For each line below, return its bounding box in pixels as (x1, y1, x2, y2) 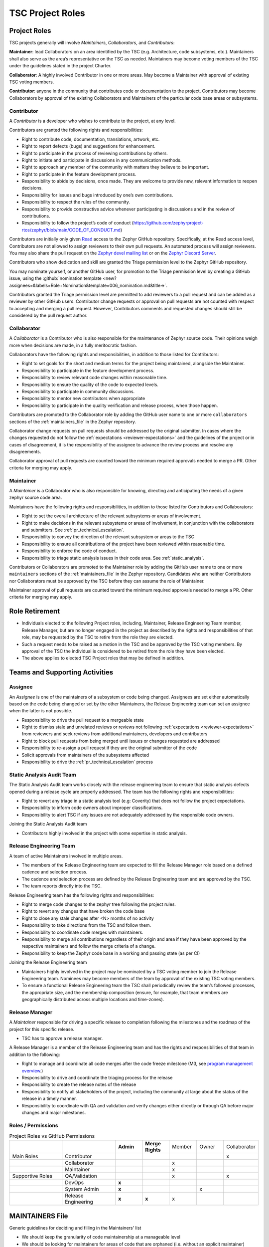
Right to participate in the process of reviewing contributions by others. (21, 150, 168, 156)
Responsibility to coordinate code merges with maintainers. (21, 929, 144, 935)
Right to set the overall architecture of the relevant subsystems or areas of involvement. (21, 513, 202, 519)
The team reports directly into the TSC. (21, 883, 102, 889)
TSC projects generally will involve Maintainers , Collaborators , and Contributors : (9, 40, 175, 46)
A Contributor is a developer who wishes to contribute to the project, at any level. (9, 118, 176, 124)
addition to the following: (9, 1051, 60, 1057)
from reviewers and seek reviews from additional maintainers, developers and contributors (21, 731, 208, 737)
